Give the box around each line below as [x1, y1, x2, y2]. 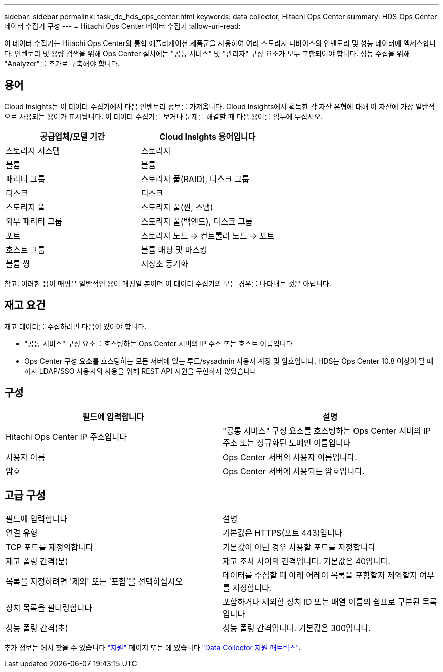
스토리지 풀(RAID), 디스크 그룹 [141, 173, 249, 184]
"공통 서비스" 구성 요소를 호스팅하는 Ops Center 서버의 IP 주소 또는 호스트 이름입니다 [24, 339, 293, 348]
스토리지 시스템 [6, 145, 60, 156]
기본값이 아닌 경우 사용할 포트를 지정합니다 [223, 542, 376, 553]
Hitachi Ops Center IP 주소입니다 [6, 431, 127, 442]
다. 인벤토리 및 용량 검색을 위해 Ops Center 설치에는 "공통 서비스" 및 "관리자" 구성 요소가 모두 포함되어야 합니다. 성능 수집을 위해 [4, 49, 410, 58]
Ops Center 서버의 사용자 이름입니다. [223, 452, 357, 462]
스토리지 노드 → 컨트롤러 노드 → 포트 [141, 230, 275, 241]
